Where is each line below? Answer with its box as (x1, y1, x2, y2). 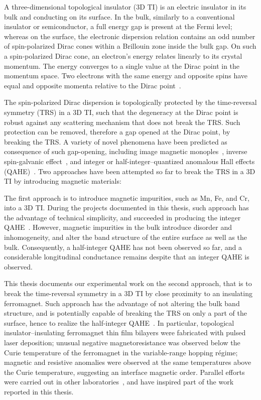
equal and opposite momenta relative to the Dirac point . (4, 80, 181, 90)
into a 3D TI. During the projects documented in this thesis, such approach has (4, 202, 249, 213)
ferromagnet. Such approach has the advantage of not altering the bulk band (4, 298, 240, 308)
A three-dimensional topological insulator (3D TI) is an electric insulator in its (4, 2, 246, 12)
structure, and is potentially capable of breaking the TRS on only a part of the (4, 308, 247, 318)
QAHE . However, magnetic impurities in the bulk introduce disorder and (4, 222, 232, 232)
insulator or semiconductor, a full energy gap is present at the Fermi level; (4, 21, 232, 32)
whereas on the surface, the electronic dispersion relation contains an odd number (4, 31, 255, 41)
